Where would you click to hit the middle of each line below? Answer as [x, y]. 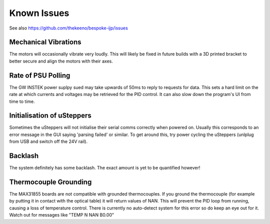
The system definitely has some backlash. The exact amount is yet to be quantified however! [105, 168]
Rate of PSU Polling [40, 75]
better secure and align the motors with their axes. [61, 61]
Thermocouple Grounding [50, 182]
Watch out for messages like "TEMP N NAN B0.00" [62, 215]
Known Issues [39, 13]
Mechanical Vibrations [45, 42]
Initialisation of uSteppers [50, 116]
